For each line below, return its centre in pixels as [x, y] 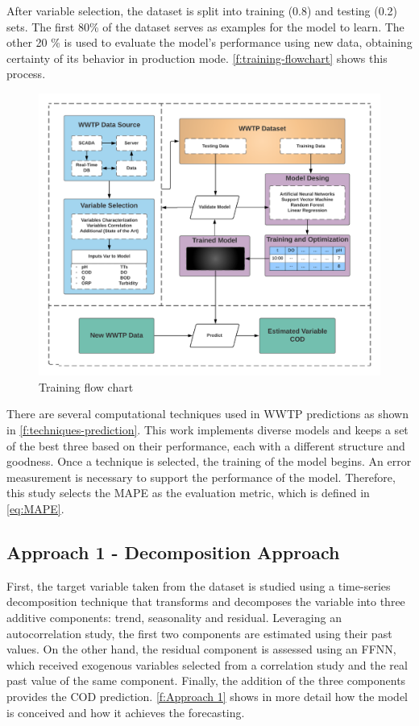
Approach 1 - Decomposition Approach [173, 552]
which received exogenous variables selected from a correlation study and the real [207, 664]
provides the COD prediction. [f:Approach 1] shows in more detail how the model [207, 696]
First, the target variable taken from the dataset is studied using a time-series [199, 585]
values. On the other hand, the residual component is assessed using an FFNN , [201, 649]
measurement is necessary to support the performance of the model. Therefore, [201, 477]
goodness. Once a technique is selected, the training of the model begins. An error [209, 461]
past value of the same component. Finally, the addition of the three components [206, 680]
